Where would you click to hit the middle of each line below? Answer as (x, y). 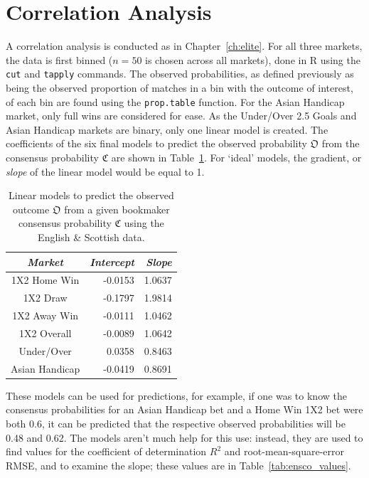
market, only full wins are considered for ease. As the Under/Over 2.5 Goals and (181, 116)
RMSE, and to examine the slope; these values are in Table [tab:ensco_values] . (178, 465)
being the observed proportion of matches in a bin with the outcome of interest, (180, 87)
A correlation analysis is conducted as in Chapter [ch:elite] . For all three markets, (184, 46)
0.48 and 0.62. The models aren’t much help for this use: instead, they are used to (184, 437)
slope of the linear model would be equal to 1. (105, 171)
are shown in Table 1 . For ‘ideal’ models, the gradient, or (236, 157)
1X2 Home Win (46, 280)
